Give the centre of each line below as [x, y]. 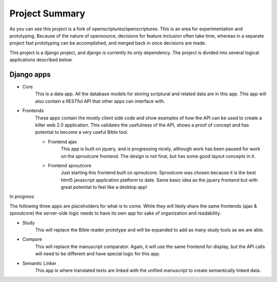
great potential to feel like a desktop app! [104, 187]
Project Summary [47, 13]
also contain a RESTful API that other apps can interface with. [100, 101]
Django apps [30, 74]
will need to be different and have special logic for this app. [98, 254]
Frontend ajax [62, 142]
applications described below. [41, 60]
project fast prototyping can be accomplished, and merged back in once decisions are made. [108, 43]
